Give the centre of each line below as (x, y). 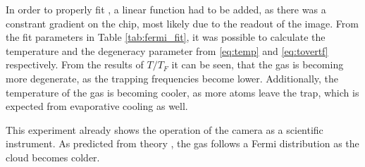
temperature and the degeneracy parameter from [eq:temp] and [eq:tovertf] (167, 50)
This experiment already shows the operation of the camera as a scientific (165, 129)
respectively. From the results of (75, 64)
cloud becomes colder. (53, 157)
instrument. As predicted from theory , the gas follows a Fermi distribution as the (182, 143)
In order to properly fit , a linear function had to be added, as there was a (166, 9)
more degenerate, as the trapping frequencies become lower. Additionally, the (172, 78)
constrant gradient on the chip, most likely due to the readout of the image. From (182, 23)
